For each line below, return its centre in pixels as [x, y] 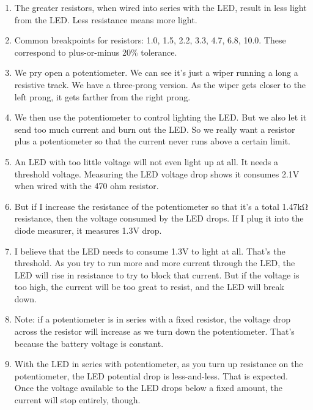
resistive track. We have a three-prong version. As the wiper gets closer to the [160, 84]
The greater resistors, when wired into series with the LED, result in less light [160, 7]
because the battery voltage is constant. [89, 343]
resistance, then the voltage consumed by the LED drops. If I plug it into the [159, 218]
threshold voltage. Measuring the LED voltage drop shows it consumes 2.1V [157, 173]
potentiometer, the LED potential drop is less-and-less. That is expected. [151, 375]
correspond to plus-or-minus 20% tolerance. [96, 52]
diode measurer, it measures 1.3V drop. [88, 230]
